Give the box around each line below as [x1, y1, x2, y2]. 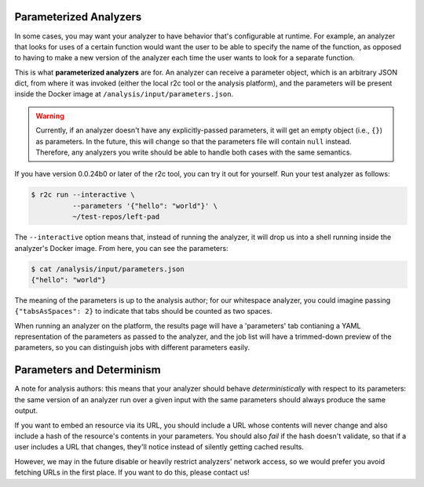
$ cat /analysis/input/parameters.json [31, 264, 185, 274]
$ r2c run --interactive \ [31, 191, 135, 199]
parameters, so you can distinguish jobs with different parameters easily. [14, 343, 250, 352]
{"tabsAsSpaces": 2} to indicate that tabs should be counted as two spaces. [14, 307, 272, 316]
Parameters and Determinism [14, 363, 161, 376]
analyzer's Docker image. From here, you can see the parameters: [14, 243, 228, 253]
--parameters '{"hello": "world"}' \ [71, 201, 217, 210]
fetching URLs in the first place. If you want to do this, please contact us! [14, 467, 250, 478]
